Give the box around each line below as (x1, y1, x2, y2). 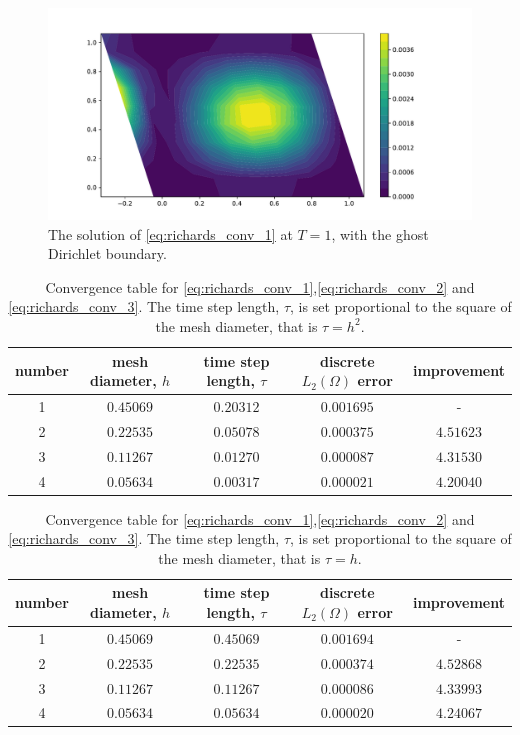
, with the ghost (331, 223, 429, 244)
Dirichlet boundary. (48, 243, 167, 264)
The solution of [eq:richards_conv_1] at (48, 223, 293, 244)
